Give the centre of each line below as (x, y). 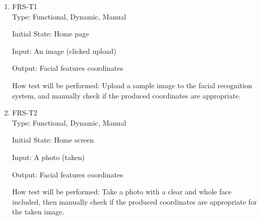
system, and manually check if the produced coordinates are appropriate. (126, 95)
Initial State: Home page (50, 34)
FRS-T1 (25, 6)
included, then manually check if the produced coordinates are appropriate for (135, 201)
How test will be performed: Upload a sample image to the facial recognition (132, 85)
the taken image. (38, 212)
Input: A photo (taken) (48, 157)
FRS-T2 (25, 113)
